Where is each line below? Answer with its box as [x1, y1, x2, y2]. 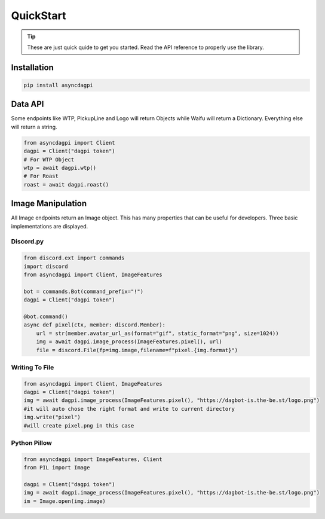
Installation [11, 62, 54, 72]
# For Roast [23, 173, 59, 179]
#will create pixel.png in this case [23, 422, 134, 429]
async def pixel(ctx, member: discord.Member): [23, 322, 165, 328]
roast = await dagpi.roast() [23, 181, 109, 188]
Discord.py [11, 237, 44, 246]
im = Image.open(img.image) [23, 497, 106, 505]
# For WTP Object [23, 156, 75, 163]
